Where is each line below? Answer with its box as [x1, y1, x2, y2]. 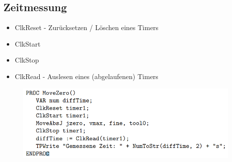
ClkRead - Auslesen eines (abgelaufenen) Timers [15, 71, 158, 81]
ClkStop [15, 55, 39, 65]
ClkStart [15, 38, 41, 49]
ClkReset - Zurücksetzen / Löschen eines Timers [15, 22, 159, 32]
